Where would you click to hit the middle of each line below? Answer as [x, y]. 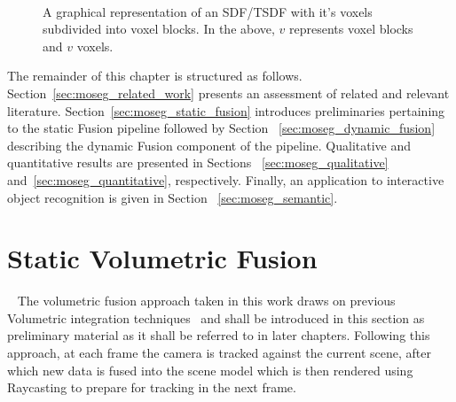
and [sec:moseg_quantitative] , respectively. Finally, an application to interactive [226, 179]
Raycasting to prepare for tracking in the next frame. [152, 387]
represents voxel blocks [351, 29]
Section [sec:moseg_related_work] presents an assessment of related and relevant [228, 93]
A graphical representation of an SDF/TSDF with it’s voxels [208, 11]
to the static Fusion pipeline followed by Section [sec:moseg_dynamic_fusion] [221, 128]
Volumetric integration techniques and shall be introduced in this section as [216, 317]
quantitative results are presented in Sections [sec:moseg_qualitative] [198, 162]
